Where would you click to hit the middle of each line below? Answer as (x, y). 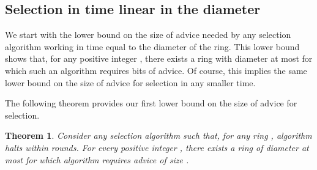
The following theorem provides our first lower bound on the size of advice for (151, 103)
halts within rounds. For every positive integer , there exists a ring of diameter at (157, 147)
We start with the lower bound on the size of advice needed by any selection (148, 35)
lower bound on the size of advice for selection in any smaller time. (130, 82)
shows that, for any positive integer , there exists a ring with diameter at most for (159, 58)
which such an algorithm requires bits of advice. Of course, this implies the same (156, 70)
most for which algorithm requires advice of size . (97, 159)
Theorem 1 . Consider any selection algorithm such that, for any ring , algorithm (158, 135)
